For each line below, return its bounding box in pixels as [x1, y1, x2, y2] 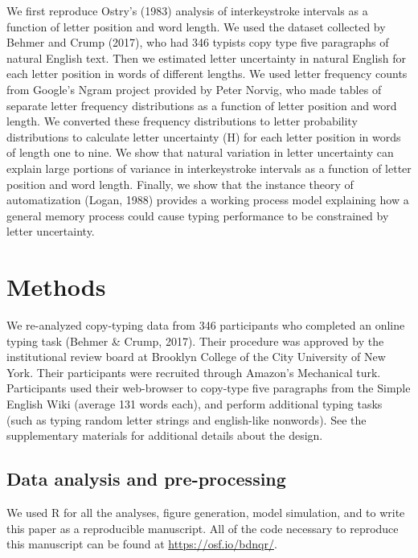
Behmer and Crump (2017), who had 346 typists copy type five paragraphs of [6, 34, 389, 51]
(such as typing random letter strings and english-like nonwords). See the [6, 411, 367, 428]
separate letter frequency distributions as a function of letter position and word [6, 96, 397, 113]
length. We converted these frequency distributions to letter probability [6, 113, 358, 129]
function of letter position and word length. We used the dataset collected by [6, 18, 386, 35]
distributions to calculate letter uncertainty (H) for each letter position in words [6, 128, 401, 145]
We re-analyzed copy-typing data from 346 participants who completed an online [6, 317, 405, 334]
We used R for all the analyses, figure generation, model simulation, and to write [6, 503, 405, 520]
